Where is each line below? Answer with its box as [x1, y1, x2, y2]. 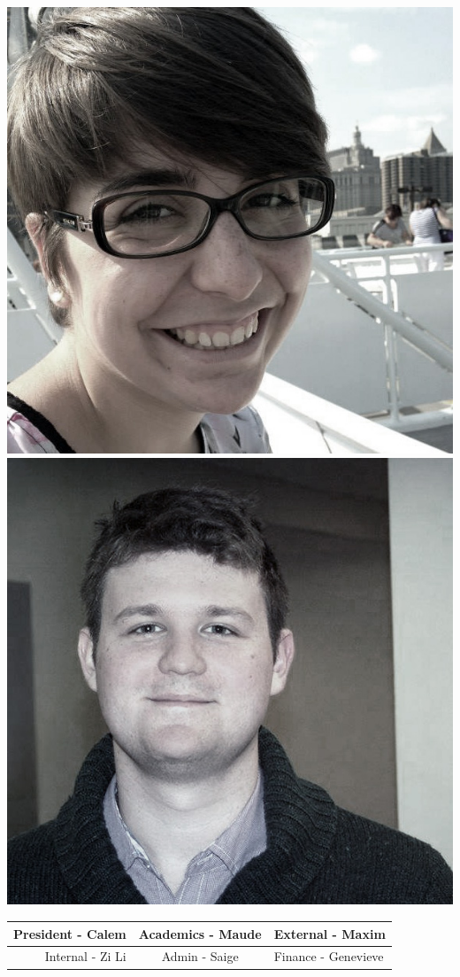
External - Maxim [273, 924, 386, 942]
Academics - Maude [138, 924, 262, 942]
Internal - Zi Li [44, 947, 126, 965]
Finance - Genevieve [273, 947, 384, 965]
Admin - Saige [161, 947, 239, 965]
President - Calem [13, 924, 126, 942]
